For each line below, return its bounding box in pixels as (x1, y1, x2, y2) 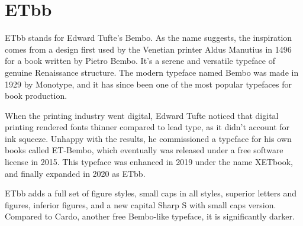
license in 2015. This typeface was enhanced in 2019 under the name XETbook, (5, 156, 293, 168)
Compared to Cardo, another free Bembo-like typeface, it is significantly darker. (5, 210, 295, 222)
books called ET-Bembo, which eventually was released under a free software (5, 144, 283, 156)
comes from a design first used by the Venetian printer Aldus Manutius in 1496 (5, 43, 292, 55)
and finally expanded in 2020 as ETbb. (5, 167, 146, 179)
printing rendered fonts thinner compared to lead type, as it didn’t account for (5, 121, 290, 133)
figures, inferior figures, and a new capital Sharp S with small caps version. (5, 198, 276, 211)
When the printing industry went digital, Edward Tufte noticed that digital (5, 109, 279, 121)
